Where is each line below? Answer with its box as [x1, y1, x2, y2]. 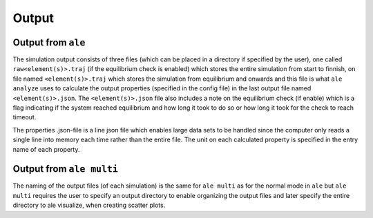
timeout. [12, 113, 37, 121]
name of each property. [12, 145, 80, 153]
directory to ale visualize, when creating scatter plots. [12, 201, 166, 210]
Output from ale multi [12, 163, 119, 175]
